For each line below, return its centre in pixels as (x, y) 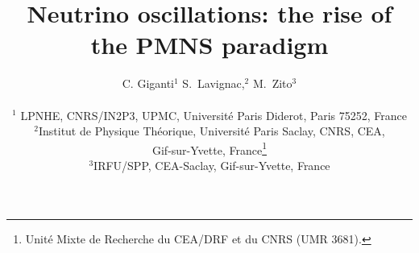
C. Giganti (148, 83)
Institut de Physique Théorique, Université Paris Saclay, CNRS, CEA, (212, 131)
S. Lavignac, (214, 83)
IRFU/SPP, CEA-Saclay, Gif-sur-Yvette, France (212, 165)
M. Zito (272, 83)
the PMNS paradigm (209, 45)
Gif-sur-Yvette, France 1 (209, 148)
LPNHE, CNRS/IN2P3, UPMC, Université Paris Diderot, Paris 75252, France (214, 115)
